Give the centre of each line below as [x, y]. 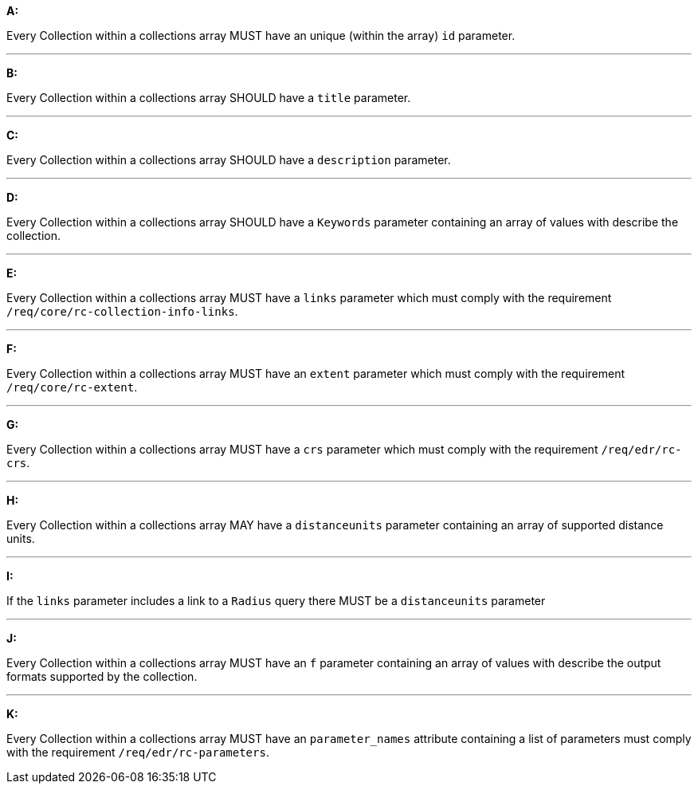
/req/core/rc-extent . [72, 387]
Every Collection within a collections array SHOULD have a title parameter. [209, 98]
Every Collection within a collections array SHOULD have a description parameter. [229, 160]
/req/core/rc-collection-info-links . [122, 311]
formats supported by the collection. [102, 676]
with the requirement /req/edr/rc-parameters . [138, 752]
